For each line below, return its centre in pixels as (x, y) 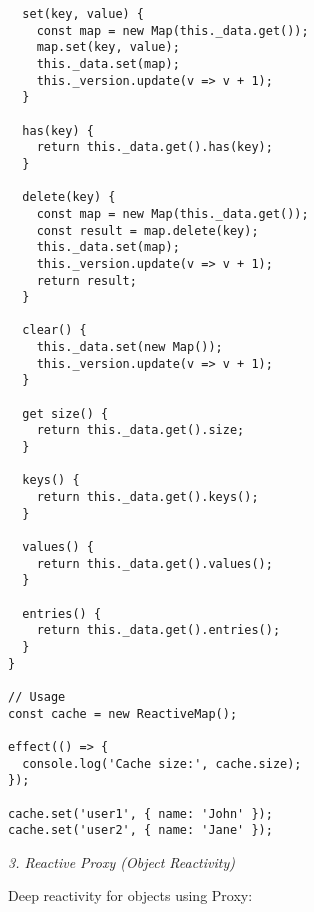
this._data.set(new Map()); (129, 347)
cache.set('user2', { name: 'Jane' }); (140, 830)
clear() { (54, 330)
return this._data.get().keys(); (147, 497)
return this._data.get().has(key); (154, 147)
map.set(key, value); (108, 47)
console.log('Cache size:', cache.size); (162, 763)
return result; (86, 280)
